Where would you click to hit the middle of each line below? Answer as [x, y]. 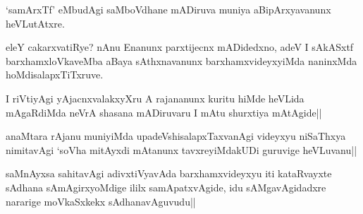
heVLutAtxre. [35, 23]
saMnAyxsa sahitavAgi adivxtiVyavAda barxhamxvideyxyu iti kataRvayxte [169, 173]
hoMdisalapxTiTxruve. [55, 75]
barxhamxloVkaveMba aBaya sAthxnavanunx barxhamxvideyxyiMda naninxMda [181, 60]
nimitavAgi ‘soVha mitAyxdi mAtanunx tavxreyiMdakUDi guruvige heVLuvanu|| [181, 149]
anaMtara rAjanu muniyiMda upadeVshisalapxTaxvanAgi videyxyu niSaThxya [176, 136]
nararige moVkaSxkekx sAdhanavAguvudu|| [101, 201]
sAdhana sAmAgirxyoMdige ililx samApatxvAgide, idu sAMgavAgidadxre [166, 187]
